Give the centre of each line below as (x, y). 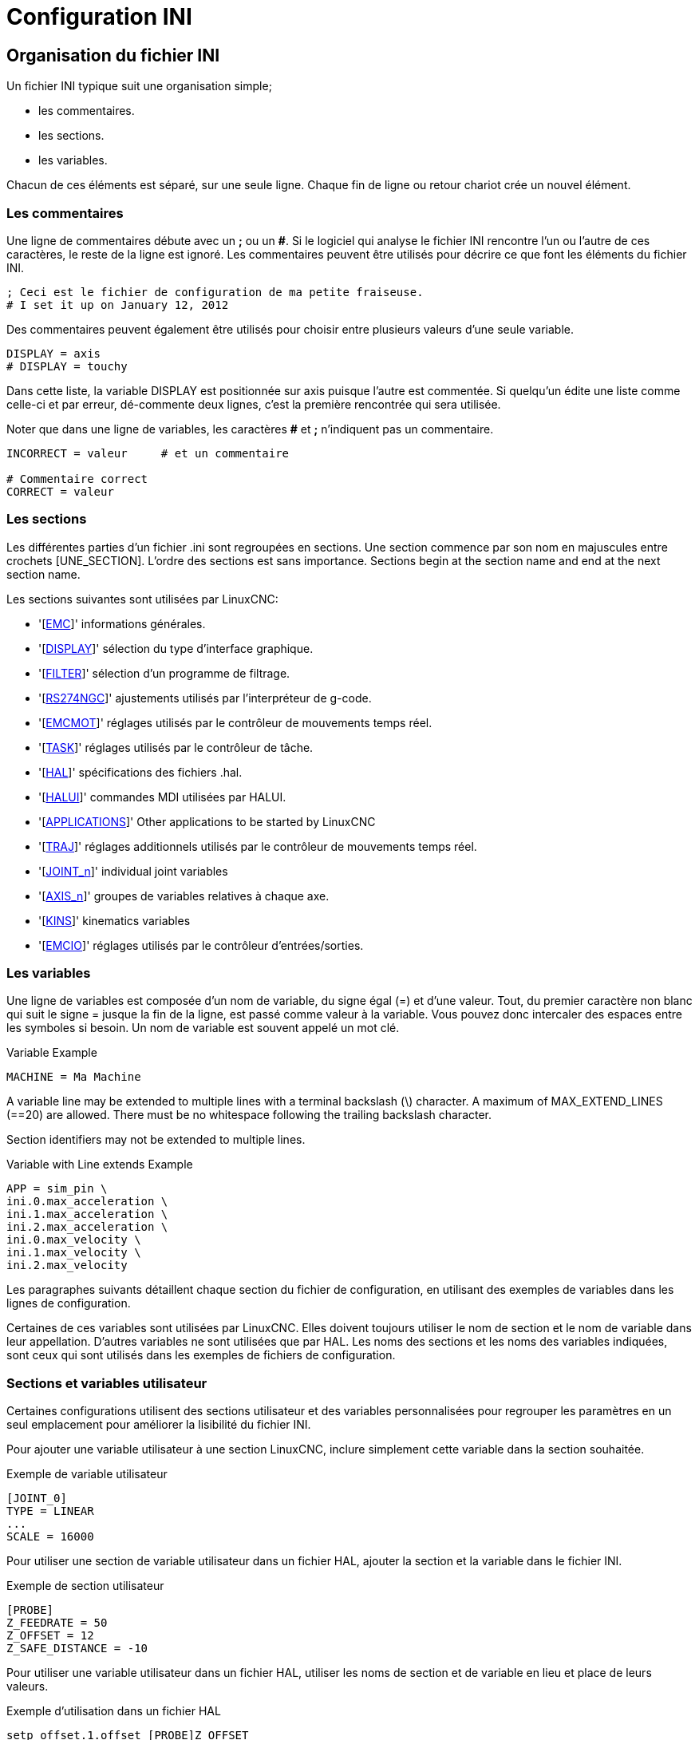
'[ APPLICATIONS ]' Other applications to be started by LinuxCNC (207, 821)
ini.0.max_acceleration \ (87, 1202)
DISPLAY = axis (54, 353)
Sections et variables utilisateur (107, 1383)
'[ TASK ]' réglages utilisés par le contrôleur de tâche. (176, 747)
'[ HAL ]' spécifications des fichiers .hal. (140, 772)
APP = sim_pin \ (57, 1189)
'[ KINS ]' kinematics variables (115, 920)
